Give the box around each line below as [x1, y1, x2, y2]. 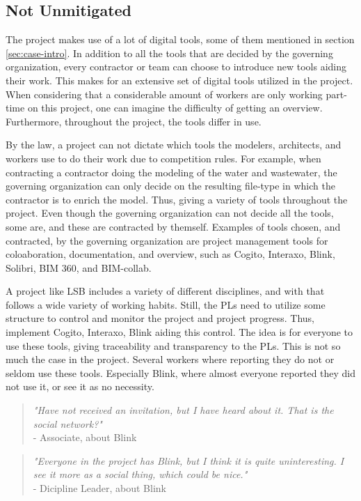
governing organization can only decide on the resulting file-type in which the [6, 178, 335, 193]
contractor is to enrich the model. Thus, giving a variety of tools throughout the [6, 192, 348, 206]
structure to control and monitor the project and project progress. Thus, [6, 311, 314, 325]
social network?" [33, 416, 102, 431]
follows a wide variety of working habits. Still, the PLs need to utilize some [6, 297, 326, 311]
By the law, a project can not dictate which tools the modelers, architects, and [6, 137, 342, 152]
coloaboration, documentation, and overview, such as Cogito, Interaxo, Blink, [6, 247, 335, 261]
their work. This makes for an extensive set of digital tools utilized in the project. [6, 72, 353, 87]
